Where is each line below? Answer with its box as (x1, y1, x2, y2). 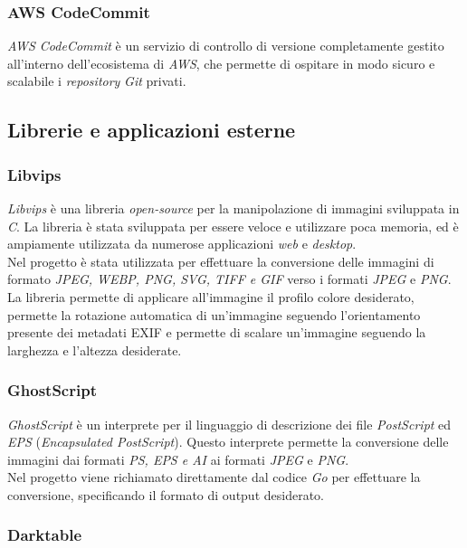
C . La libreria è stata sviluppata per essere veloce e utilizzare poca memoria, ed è (7, 216, 459, 235)
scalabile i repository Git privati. (7, 71, 186, 90)
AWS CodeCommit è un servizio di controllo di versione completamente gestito (7, 36, 444, 55)
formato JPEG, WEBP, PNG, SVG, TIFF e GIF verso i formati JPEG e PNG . (7, 269, 452, 288)
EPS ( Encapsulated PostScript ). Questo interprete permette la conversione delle (7, 432, 449, 451)
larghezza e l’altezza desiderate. (7, 340, 182, 359)
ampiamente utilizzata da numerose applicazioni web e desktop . (7, 234, 357, 253)
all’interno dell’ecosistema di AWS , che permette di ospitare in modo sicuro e (7, 53, 435, 72)
